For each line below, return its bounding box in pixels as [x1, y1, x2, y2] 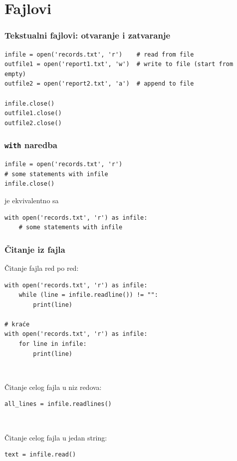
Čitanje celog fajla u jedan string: [4, 432, 107, 442]
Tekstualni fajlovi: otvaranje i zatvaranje [4, 29, 171, 42]
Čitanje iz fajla [4, 243, 65, 255]
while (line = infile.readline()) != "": [18, 291, 158, 299]
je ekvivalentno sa [4, 195, 59, 205]
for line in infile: [18, 340, 87, 348]
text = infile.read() [4, 451, 76, 458]
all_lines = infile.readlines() [4, 400, 112, 408]
